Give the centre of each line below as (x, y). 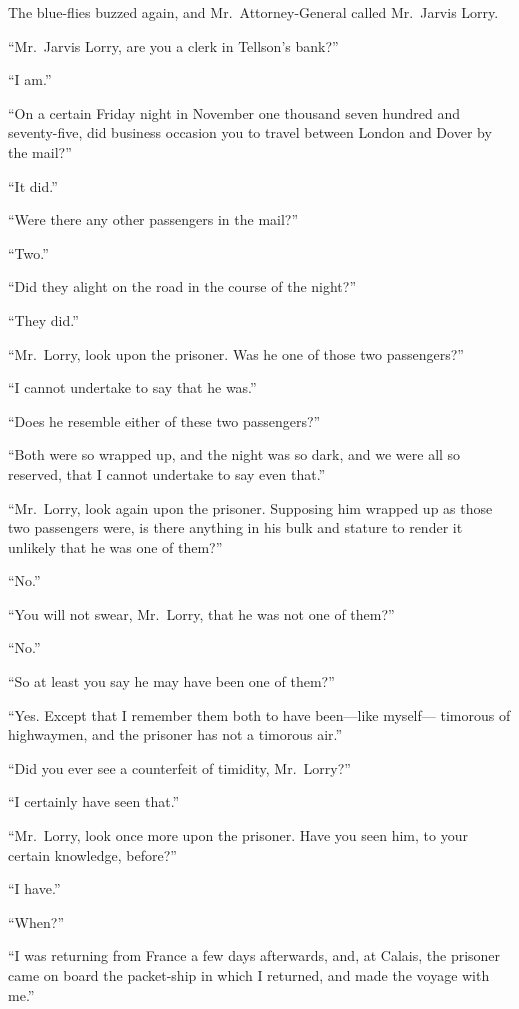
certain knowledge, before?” (92, 854)
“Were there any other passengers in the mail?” (153, 219)
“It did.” (33, 185)
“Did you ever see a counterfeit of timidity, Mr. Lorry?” (179, 767)
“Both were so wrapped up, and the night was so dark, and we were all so (234, 454)
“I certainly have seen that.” (94, 801)
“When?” (36, 921)
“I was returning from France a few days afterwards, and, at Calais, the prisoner (254, 955)
